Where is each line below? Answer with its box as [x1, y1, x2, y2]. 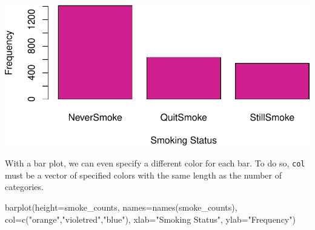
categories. [5, 180, 44, 193]
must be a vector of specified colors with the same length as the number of [5, 168, 282, 181]
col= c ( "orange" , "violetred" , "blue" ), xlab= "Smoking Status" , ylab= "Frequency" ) [5, 212, 296, 225]
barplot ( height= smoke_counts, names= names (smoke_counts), [5, 200, 237, 213]
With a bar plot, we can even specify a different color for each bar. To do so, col [5, 157, 305, 169]
